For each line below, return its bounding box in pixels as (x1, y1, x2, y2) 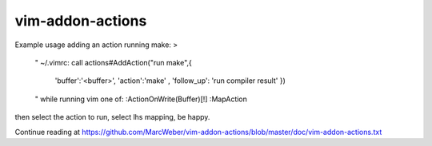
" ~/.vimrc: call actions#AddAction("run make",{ (34, 57, 192, 67)
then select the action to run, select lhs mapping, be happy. (14, 112, 210, 122)
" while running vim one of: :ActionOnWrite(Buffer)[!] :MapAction (34, 94, 248, 104)
